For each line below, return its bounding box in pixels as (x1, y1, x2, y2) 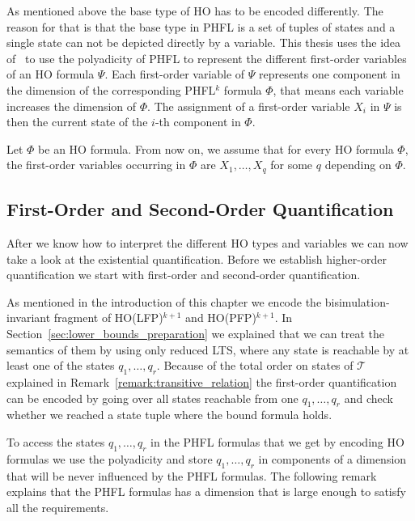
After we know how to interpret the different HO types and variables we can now (6, 235, 409, 251)
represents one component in (259, 66, 400, 83)
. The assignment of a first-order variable (147, 97, 350, 114)
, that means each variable (273, 81, 404, 98)
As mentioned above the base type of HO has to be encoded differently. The (6, 2, 383, 19)
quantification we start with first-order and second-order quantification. (6, 266, 361, 283)
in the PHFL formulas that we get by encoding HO (150, 433, 404, 450)
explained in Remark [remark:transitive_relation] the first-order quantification (6, 373, 397, 390)
